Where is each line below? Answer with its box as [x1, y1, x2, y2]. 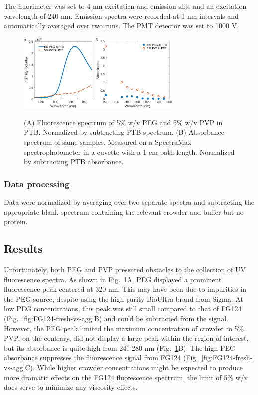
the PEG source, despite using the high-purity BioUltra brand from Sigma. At [4, 293, 243, 304]
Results [4, 241, 43, 256]
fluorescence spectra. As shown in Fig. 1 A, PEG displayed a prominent [4, 274, 222, 284]
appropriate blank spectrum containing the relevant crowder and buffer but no [4, 206, 244, 217]
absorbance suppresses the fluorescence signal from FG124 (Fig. [4, 352, 198, 363]
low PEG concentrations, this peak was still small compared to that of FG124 [4, 303, 242, 314]
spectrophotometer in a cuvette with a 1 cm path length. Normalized [24, 146, 235, 157]
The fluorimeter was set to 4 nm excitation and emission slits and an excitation [4, 1, 247, 11]
